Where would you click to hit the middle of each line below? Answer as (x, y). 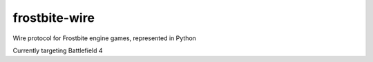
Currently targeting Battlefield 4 (58, 50)
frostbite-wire (54, 18)
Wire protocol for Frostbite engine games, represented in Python (105, 38)
